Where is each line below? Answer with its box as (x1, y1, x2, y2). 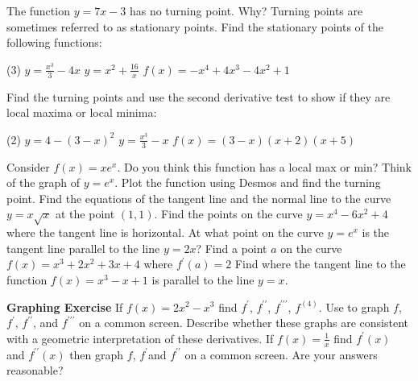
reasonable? (6, 362, 64, 379)
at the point (56, 205, 115, 222)
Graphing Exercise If (6, 298, 123, 315)
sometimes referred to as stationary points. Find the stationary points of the (6, 18, 383, 35)
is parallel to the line (151, 271, 255, 288)
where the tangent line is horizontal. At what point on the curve (6, 224, 324, 241)
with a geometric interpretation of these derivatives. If (6, 329, 274, 346)
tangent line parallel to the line (6, 239, 160, 256)
